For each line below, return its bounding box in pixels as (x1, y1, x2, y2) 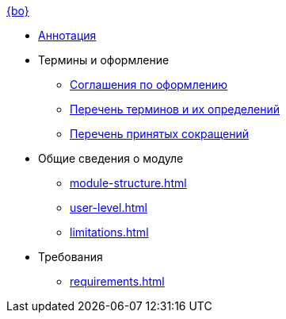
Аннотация (38, 29, 97, 42)
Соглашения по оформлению (70, 78, 228, 91)
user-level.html (70, 201, 147, 214)
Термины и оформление (38, 53, 170, 67)
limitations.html (70, 225, 149, 239)
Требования (38, 250, 103, 263)
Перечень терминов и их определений (70, 102, 280, 116)
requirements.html (70, 275, 165, 288)
